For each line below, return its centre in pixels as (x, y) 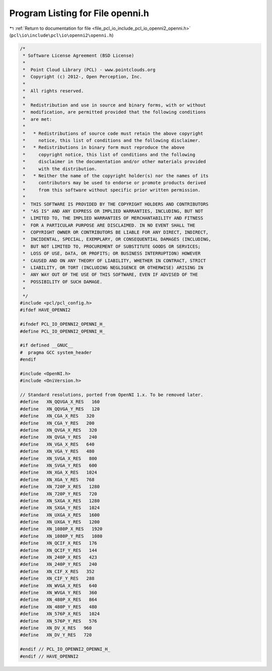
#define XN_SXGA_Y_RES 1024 (60, 508)
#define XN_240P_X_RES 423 (59, 557)
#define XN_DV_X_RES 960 (56, 628)
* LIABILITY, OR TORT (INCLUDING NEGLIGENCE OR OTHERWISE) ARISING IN (113, 268)
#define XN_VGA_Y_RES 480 (57, 451)
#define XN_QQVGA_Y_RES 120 (60, 409)
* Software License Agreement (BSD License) (79, 56)
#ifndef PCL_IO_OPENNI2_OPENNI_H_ (62, 324)
